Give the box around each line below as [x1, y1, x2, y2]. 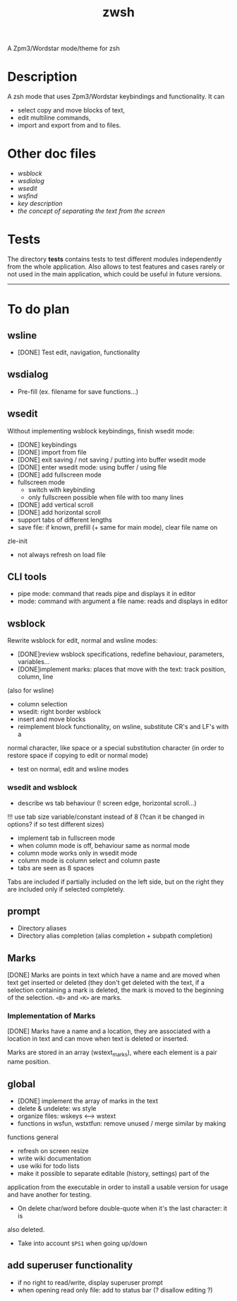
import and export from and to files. [17, 121, 121, 129]
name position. [7, 1058, 51, 1066]
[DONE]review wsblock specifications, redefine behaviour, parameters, [17, 650, 224, 658]
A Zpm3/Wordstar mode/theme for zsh [7, 44, 120, 53]
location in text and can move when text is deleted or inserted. [7, 1034, 189, 1043]
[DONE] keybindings [17, 440, 78, 449]
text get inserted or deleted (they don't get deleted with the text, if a [7, 979, 205, 987]
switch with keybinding [28, 485, 95, 494]
